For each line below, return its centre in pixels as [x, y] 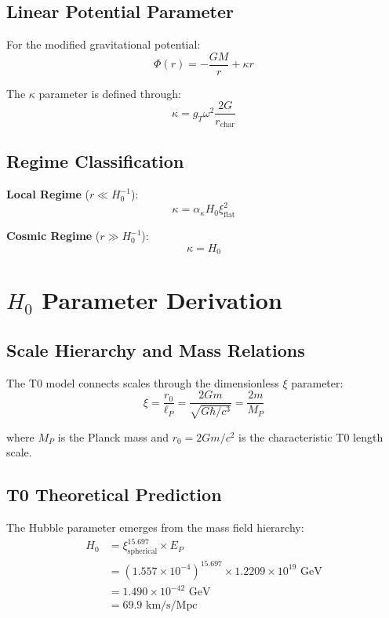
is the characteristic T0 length [311, 436]
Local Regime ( [48, 194]
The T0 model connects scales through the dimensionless [143, 382]
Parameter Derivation [162, 300]
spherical [142, 552]
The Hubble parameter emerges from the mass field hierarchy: [155, 527]
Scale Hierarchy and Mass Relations [156, 349]
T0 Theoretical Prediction [114, 494]
